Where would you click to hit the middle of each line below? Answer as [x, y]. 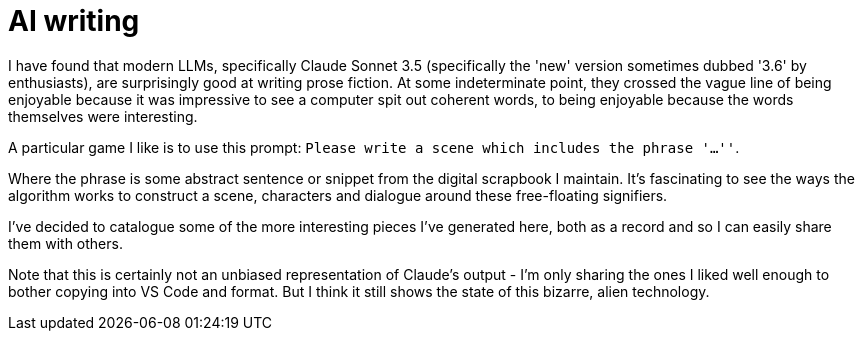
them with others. [65, 243]
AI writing [74, 21]
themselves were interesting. [103, 116]
